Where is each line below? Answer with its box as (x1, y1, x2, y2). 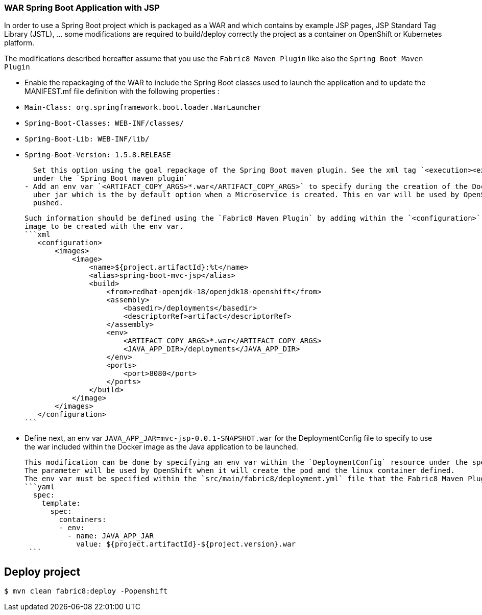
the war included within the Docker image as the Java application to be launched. (25, 442, 298, 452)
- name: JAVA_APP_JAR (67, 532, 154, 540)
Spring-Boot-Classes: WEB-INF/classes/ (25, 119, 184, 128)
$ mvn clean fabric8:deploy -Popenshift (4, 587, 168, 596)
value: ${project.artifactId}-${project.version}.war (76, 540, 296, 549)
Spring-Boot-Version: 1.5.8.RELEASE (25, 151, 171, 159)
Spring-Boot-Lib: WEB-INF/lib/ (25, 135, 150, 144)
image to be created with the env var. (25, 222, 184, 231)
